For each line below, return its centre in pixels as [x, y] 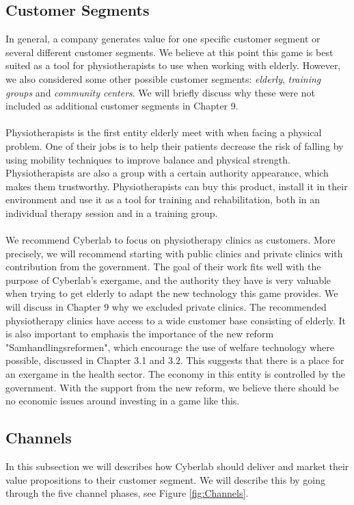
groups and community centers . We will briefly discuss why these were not [160, 92]
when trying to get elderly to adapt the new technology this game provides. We [172, 293]
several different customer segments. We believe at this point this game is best [169, 52]
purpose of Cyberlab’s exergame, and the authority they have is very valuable [168, 280]
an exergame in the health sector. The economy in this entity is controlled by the [175, 374]
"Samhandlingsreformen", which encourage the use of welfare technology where [170, 347]
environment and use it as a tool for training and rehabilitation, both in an [163, 199]
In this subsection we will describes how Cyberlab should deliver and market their [177, 466]
